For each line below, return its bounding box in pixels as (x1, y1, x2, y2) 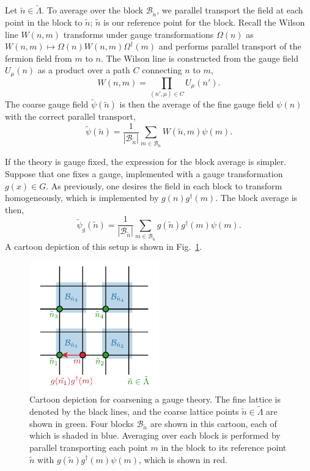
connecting (142, 64, 182, 76)
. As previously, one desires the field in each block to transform (46, 179, 282, 192)
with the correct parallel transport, (5, 110, 136, 123)
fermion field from (5, 51, 72, 64)
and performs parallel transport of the (158, 40, 301, 53)
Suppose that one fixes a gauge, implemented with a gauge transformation (5, 167, 283, 180)
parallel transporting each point (29, 440, 148, 453)
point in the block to (5, 15, 83, 28)
